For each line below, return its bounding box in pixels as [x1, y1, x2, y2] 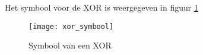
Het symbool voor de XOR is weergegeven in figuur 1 [5, 1, 198, 13]
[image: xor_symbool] [28, 22, 114, 31]
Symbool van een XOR [28, 39, 112, 51]
